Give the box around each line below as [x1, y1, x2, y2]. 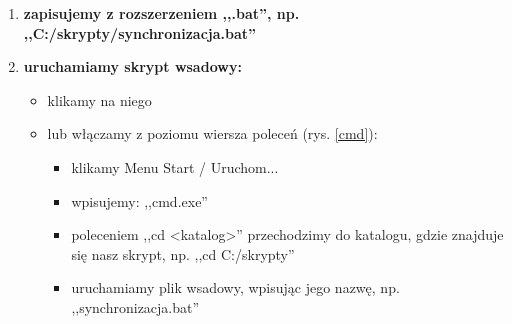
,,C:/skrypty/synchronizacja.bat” [23, 22, 257, 43]
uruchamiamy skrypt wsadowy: [23, 56, 242, 77]
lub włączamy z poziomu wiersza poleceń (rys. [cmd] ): [47, 123, 378, 144]
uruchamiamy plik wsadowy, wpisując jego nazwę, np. [71, 277, 400, 298]
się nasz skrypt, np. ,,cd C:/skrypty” [71, 243, 295, 264]
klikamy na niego [47, 89, 152, 110]
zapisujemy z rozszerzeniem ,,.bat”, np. [23, 3, 300, 23]
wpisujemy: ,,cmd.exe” [71, 190, 208, 211]
